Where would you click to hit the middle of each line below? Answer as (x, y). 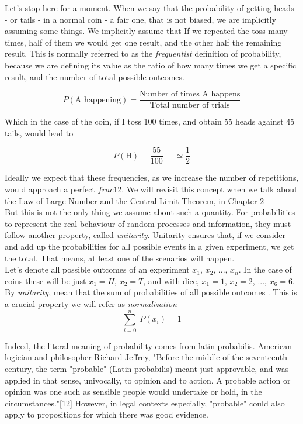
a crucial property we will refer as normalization (91, 304)
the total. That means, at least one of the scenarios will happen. (120, 258)
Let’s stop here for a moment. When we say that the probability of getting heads (149, 8)
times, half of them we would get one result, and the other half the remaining (143, 42)
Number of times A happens (190, 94)
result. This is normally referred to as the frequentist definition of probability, (143, 54)
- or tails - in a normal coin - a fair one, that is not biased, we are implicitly (141, 19)
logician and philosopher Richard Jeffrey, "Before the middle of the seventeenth (146, 357)
